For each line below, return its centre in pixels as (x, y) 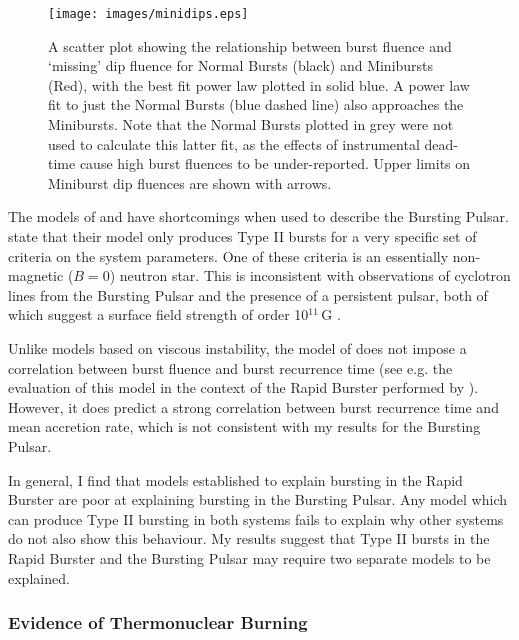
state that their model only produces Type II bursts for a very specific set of (242, 236)
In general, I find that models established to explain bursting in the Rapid (235, 479)
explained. (39, 577)
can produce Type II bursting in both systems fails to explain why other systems (256, 518)
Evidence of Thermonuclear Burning (158, 622)
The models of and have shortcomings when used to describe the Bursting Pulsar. (258, 216)
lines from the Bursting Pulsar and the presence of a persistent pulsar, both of (248, 294)
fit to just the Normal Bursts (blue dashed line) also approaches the (256, 104)
